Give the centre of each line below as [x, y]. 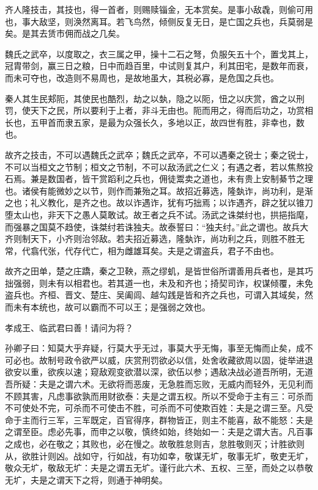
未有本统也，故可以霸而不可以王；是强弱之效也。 [112, 307]
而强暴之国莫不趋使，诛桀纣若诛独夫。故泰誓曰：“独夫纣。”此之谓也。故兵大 [157, 226]
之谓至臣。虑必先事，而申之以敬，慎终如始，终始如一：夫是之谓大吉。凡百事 [159, 432]
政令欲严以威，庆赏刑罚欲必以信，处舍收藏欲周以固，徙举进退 [189, 360]
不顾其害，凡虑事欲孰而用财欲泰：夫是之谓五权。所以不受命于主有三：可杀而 [159, 396]
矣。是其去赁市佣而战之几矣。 [65, 33]
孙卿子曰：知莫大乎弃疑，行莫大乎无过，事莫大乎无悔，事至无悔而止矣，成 [155, 348]
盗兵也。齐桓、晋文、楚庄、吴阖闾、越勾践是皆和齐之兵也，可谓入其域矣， [155, 295]
